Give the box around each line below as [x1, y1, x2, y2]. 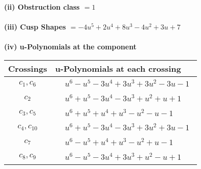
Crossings [8, 62, 47, 74]
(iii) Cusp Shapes [4, 21, 66, 32]
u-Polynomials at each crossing [55, 62, 181, 74]
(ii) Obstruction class [4, 2, 80, 12]
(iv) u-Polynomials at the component [4, 41, 137, 52]
